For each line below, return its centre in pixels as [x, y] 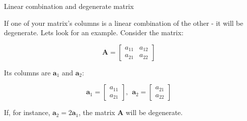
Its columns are [27, 72]
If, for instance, [27, 112]
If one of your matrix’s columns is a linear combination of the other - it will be [124, 23]
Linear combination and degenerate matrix [69, 6]
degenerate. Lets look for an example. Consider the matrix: [94, 32]
